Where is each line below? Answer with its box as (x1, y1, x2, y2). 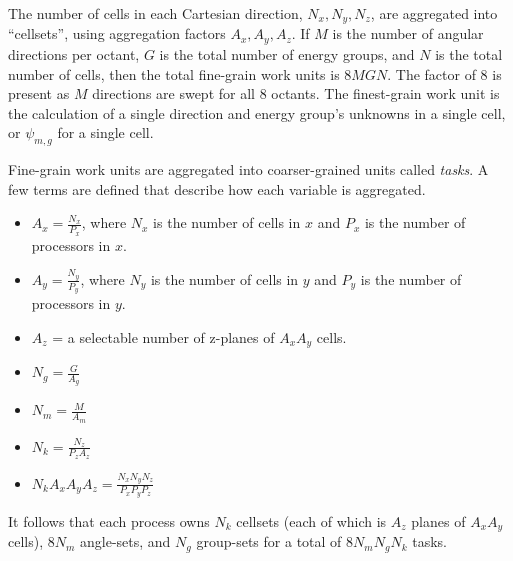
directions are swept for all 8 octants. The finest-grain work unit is (92, 83, 500, 104)
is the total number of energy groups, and (159, 43, 415, 64)
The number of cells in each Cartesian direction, (8, 3, 303, 23)
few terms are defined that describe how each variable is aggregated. (8, 178, 426, 199)
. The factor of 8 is (387, 63, 502, 84)
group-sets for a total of (196, 531, 342, 552)
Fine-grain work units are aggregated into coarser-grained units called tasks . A (8, 159, 489, 180)
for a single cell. (57, 122, 154, 143)
